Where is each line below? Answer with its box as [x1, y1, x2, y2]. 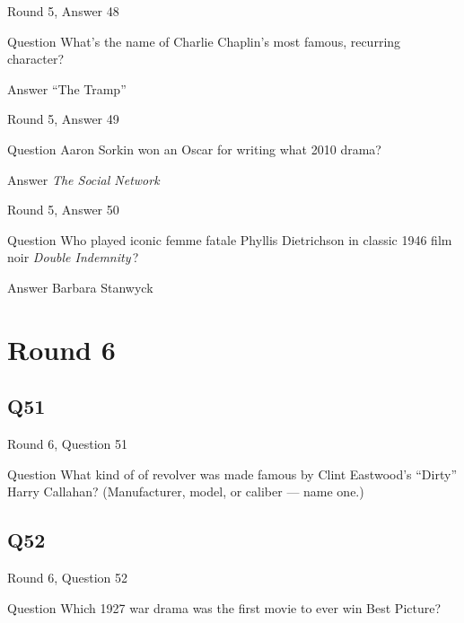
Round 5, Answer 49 [7, 110, 119, 128]
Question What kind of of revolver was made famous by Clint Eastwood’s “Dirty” [7, 464, 458, 483]
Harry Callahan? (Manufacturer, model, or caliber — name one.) [7, 482, 364, 501]
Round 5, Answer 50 [7, 200, 119, 219]
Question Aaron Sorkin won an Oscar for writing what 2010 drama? [7, 139, 381, 158]
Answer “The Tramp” [7, 79, 127, 98]
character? [7, 49, 65, 68]
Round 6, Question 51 [7, 434, 128, 453]
